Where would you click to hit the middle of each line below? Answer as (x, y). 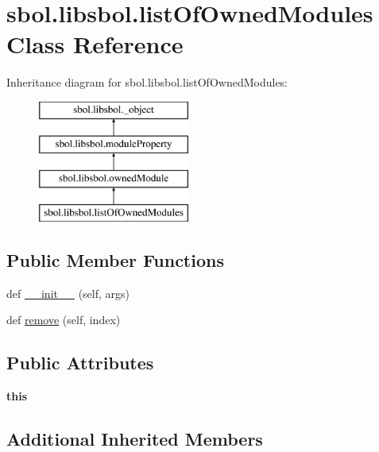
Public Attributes (80, 363)
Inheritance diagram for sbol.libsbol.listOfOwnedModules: (147, 82)
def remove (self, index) (64, 320)
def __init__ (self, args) (68, 293)
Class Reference (95, 44)
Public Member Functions (115, 260)
